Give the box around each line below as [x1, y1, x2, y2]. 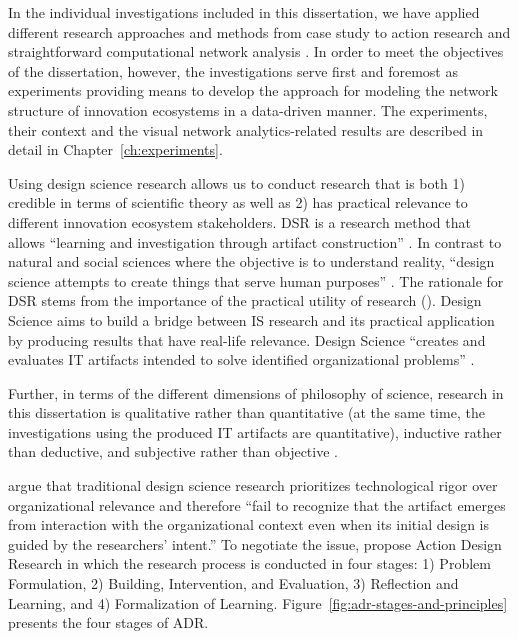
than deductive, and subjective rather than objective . [8, 441, 338, 462]
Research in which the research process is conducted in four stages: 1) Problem [8, 553, 491, 574]
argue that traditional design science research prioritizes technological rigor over [8, 475, 498, 496]
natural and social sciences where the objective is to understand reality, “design [8, 251, 495, 272]
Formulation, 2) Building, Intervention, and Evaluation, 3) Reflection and [8, 573, 459, 594]
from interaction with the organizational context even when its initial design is [8, 514, 490, 535]
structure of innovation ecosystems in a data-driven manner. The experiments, [8, 99, 488, 120]
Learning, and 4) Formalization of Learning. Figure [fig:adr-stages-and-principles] [8, 592, 508, 613]
